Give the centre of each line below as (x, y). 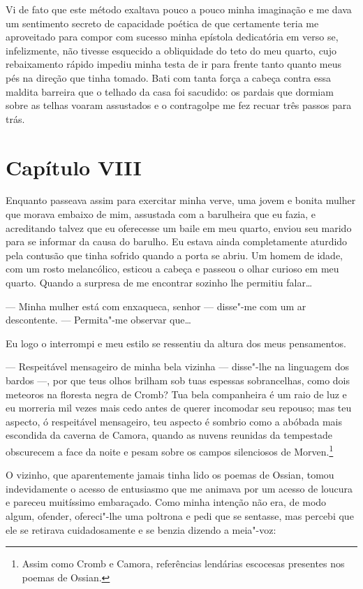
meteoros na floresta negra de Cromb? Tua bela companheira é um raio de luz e (176, 394)
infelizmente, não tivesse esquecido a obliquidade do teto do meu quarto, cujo (171, 50)
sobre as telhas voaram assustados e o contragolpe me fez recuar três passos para (179, 105)
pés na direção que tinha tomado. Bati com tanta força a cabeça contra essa (168, 77)
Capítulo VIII (74, 167)
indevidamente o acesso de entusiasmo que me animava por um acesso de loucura (179, 488)
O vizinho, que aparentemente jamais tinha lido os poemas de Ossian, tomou (170, 475)
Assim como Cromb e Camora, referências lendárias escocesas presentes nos (183, 563)
